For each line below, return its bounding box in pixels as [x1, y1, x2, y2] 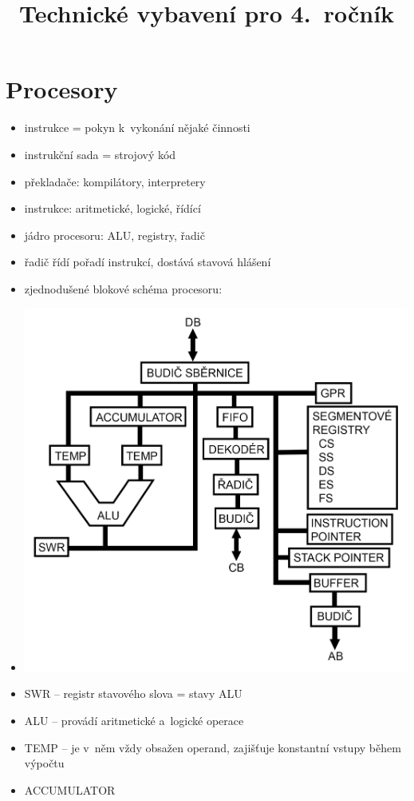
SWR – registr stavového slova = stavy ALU [24, 685, 242, 702]
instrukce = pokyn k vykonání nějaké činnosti [24, 119, 250, 136]
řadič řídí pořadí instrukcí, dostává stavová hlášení [24, 253, 271, 270]
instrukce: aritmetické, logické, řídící [24, 200, 201, 217]
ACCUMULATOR [24, 781, 116, 798]
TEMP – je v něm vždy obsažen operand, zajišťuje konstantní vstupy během [24, 739, 401, 755]
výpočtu [24, 755, 65, 771]
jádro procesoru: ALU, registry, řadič [24, 226, 205, 243]
